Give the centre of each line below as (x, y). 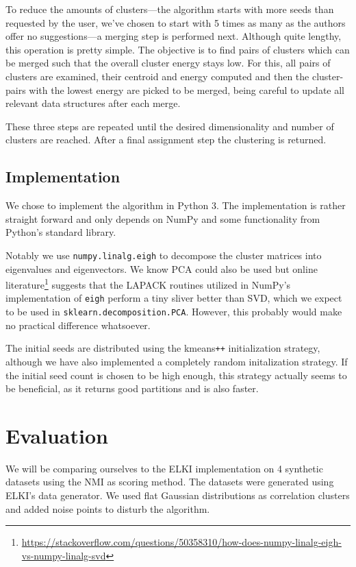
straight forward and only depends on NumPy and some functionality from (163, 218)
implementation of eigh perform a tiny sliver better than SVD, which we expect (174, 298)
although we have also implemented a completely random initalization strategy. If (177, 361)
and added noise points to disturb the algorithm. (108, 508)
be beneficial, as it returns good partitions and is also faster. (132, 388)
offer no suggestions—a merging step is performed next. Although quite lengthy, (174, 36)
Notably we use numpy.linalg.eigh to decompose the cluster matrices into (164, 255)
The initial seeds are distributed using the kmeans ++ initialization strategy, (163, 348)
